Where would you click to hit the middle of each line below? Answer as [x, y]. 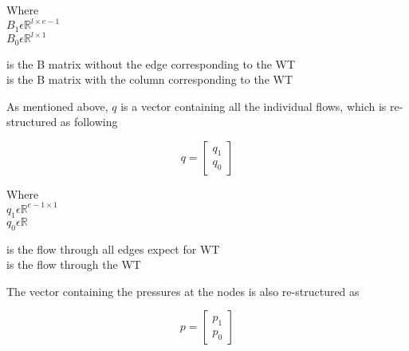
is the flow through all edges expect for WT [113, 248]
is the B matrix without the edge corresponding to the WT [151, 63]
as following [89, 122]
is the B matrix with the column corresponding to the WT [150, 79]
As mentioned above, [57, 106]
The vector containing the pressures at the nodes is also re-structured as [183, 291]
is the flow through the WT [74, 264]
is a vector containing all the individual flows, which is [254, 106]
